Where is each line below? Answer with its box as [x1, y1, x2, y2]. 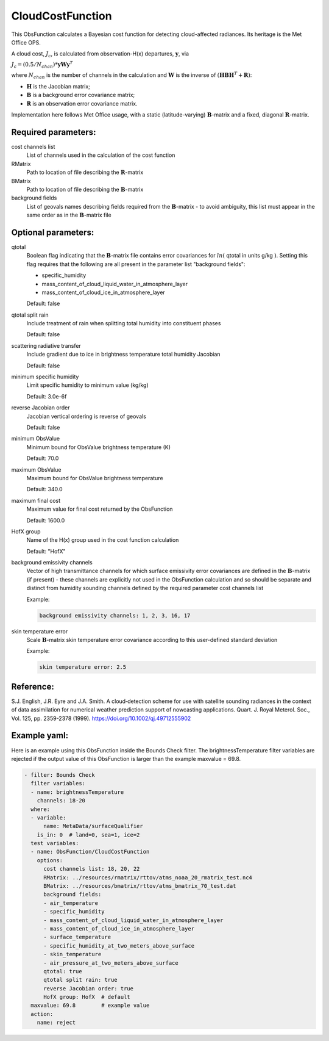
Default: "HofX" [26, 547, 66, 555]
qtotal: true [43, 968, 82, 974]
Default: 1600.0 [26, 516, 65, 524]
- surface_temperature [43, 934, 111, 941]
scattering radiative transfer [11, 342, 82, 349]
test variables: [30, 840, 79, 847]
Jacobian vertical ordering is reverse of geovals [26, 412, 146, 420]
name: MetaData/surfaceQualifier [43, 823, 143, 830]
